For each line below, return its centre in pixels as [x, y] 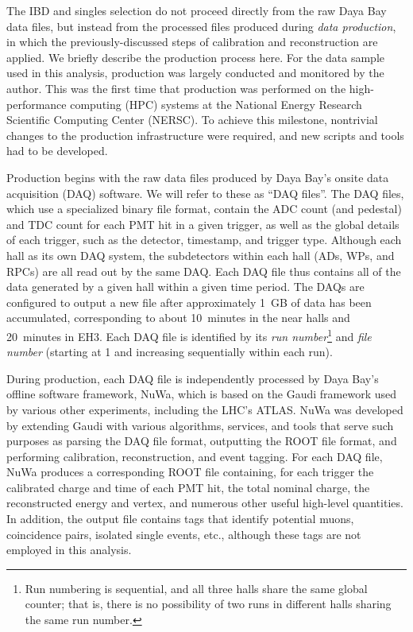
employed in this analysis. [69, 550]
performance [37, 104]
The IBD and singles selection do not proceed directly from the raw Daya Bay [197, 10]
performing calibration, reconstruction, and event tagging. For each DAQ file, [195, 456]
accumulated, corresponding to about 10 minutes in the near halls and [178, 318]
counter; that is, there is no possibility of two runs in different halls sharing [208, 604]
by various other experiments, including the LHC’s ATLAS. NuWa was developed [205, 409]
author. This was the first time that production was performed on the [176, 88]
